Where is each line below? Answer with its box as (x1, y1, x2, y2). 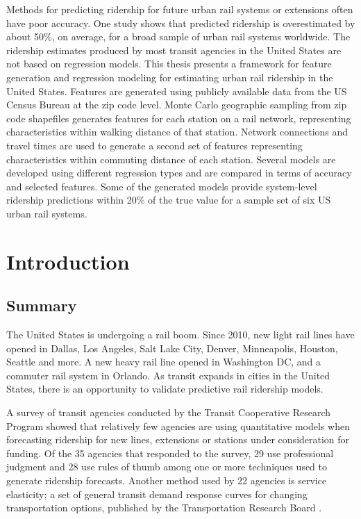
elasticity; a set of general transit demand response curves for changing (6, 486, 308, 501)
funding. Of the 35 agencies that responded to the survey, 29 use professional (6, 445, 334, 460)
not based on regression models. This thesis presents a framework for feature (6, 56, 332, 71)
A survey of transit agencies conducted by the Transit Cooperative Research (6, 405, 331, 420)
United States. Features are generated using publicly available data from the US (6, 83, 347, 98)
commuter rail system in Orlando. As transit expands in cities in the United (6, 368, 330, 382)
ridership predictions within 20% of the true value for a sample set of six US (6, 192, 331, 207)
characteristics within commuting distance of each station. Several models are (6, 151, 336, 166)
